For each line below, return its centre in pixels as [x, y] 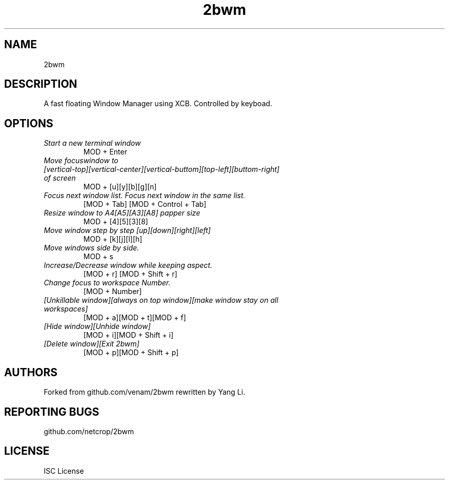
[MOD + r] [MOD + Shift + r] [130, 274]
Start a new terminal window [92, 143]
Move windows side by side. [91, 248]
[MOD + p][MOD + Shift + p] [131, 353]
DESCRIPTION [41, 84]
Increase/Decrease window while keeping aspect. [128, 265]
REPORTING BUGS [52, 412]
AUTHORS [31, 372]
